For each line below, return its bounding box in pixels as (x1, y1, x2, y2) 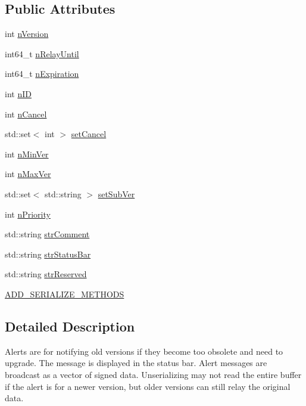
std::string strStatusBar (5, 247, 91, 260)
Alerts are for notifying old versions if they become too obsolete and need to (5, 345, 283, 357)
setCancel (71, 128, 107, 140)
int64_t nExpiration (5, 67, 79, 80)
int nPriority (5, 207, 51, 220)
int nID (5, 87, 32, 100)
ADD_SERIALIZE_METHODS (5, 287, 124, 300)
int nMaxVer (5, 168, 51, 180)
